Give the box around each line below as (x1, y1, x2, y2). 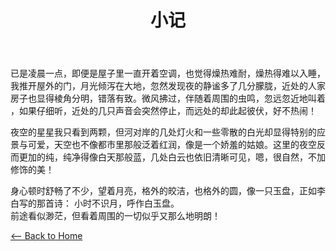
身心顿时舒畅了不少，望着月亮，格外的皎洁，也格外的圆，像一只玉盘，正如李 (10, 185, 326, 197)
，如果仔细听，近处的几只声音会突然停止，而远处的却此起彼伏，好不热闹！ (10, 105, 317, 117)
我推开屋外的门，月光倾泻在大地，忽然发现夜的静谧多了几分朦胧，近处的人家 (10, 80, 326, 92)
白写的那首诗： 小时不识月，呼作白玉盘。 (10, 197, 180, 210)
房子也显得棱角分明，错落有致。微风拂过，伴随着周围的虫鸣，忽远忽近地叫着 (10, 92, 326, 105)
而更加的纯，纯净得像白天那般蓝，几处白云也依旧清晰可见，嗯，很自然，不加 (10, 151, 326, 163)
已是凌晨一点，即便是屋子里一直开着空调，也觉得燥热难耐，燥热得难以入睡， (10, 67, 326, 80)
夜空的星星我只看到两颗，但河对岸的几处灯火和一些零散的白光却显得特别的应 (10, 126, 326, 138)
